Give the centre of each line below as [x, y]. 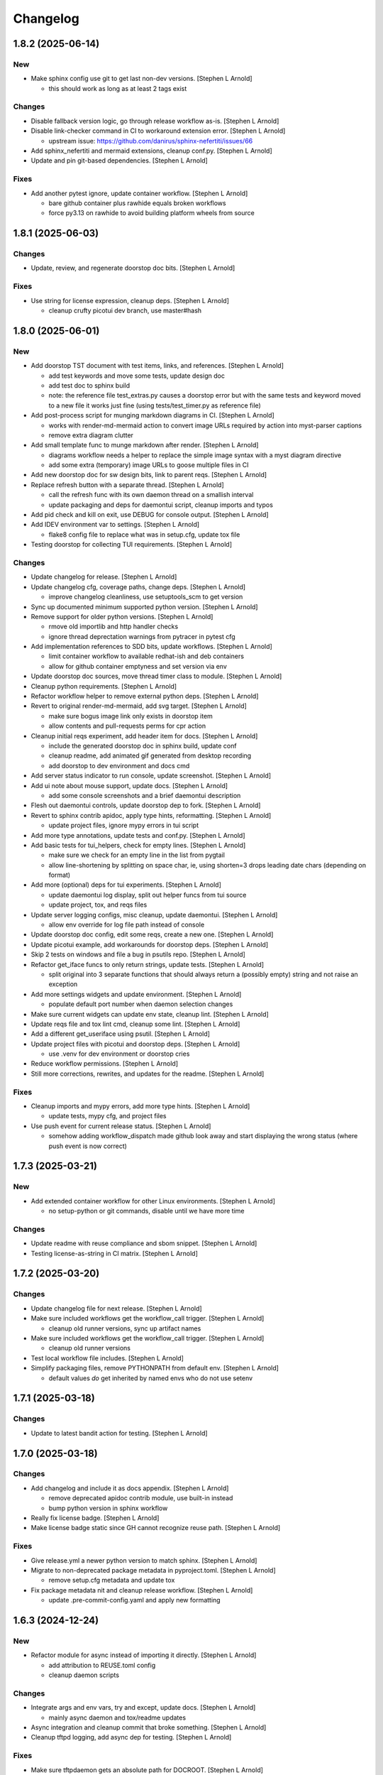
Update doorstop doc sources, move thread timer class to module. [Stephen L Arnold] [156, 676]
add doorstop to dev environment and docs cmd [119, 765]
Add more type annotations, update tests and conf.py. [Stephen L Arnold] [138, 835]
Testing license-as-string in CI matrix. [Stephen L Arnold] [115, 1253]
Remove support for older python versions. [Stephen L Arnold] [122, 616]
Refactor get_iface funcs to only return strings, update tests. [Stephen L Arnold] [148, 964]
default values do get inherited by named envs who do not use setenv [151, 1378]
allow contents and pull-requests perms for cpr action [127, 726]
